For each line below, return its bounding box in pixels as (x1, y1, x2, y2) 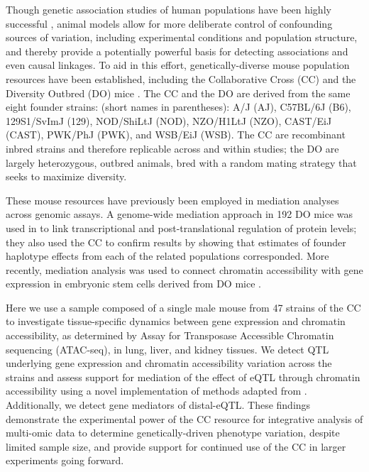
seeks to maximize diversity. (6, 169, 127, 184)
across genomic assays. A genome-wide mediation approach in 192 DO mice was (6, 207, 353, 221)
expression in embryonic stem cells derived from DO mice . (6, 276, 261, 291)
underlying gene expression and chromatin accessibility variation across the (6, 356, 332, 371)
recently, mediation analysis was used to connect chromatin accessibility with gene (6, 262, 363, 277)
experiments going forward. (6, 453, 124, 468)
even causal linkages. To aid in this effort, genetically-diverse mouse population (6, 57, 350, 72)
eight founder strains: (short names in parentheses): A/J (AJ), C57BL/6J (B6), (6, 99, 351, 114)
